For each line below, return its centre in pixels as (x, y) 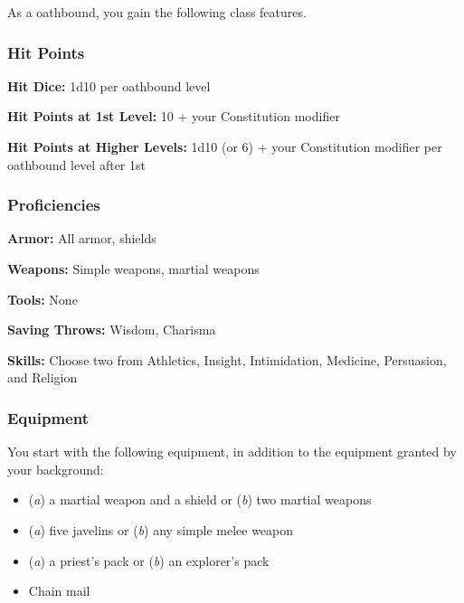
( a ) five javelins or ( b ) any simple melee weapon (161, 529)
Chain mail (59, 591)
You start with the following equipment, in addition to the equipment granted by (232, 452)
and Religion (43, 377)
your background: (56, 469)
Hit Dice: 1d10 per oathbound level (109, 85)
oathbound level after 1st (76, 164)
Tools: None (43, 299)
